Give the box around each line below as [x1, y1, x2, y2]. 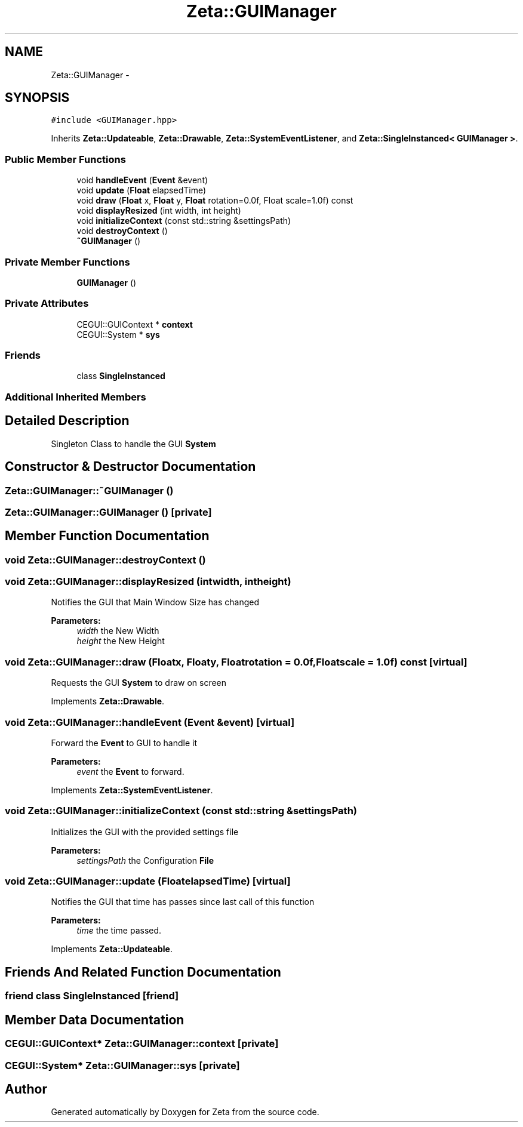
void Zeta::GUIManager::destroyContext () [5, 553, 206, 566]
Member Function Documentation [5, 528, 210, 544]
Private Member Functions [5, 255, 130, 268]
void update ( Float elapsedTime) [76, 185, 207, 196]
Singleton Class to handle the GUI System [51, 438, 216, 449]
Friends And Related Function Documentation [5, 964, 281, 980]
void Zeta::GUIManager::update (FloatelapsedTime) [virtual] [5, 875, 291, 888]
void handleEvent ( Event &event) [76, 175, 208, 186]
